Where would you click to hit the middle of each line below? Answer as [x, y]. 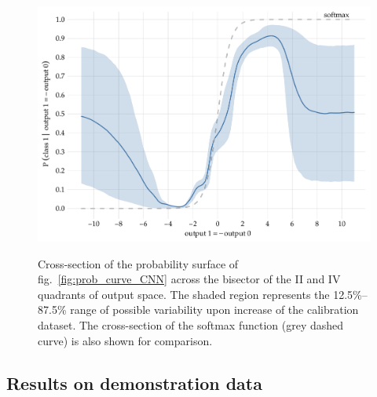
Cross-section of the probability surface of [138, 263]
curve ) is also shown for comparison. [125, 340]
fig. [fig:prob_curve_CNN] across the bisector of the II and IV [189, 279]
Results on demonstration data [134, 382]
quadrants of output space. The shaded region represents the [184, 294]
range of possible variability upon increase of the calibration [214, 310]
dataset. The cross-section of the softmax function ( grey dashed [191, 325]
